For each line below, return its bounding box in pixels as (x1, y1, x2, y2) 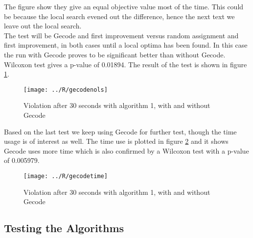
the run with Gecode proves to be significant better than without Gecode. (4, 49, 226, 59)
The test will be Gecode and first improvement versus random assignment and (4, 30, 239, 40)
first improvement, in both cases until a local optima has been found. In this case (4, 40, 248, 50)
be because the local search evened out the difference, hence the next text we (4, 11, 235, 21)
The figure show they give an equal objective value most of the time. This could (4, 1, 244, 11)
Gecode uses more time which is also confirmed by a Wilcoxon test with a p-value (4, 145, 249, 156)
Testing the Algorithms (4, 220, 124, 236)
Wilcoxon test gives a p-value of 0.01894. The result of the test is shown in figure (4, 59, 247, 69)
